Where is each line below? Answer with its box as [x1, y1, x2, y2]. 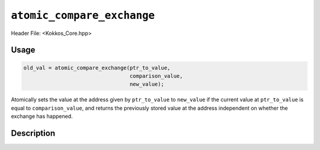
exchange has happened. [11, 113, 73, 120]
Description [11, 128, 56, 138]
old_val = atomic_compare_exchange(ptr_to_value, [23, 64, 171, 71]
